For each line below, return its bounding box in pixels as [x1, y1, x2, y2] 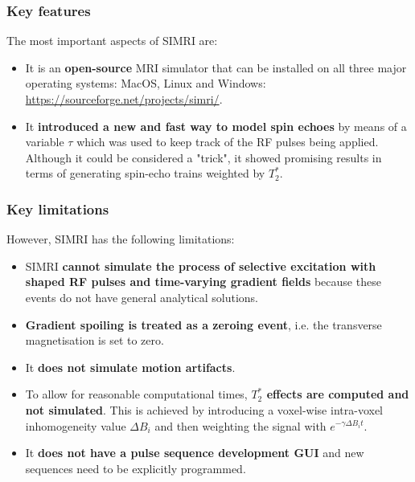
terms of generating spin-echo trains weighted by [25, 165, 265, 182]
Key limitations [6, 198, 109, 219]
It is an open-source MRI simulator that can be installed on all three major [25, 59, 407, 76]
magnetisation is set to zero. [25, 332, 164, 349]
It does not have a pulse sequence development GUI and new [25, 444, 364, 461]
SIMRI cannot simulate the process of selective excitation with [25, 257, 376, 274]
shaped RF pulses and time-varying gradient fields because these [25, 273, 381, 290]
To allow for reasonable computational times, [25, 386, 248, 402]
